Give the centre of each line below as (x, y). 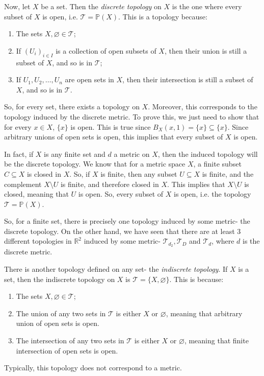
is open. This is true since (111, 126)
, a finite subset (217, 164)
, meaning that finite (216, 340)
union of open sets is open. (58, 323)
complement (23, 184)
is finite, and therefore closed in (110, 184)
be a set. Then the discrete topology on (101, 6)
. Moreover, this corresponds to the (203, 107)
